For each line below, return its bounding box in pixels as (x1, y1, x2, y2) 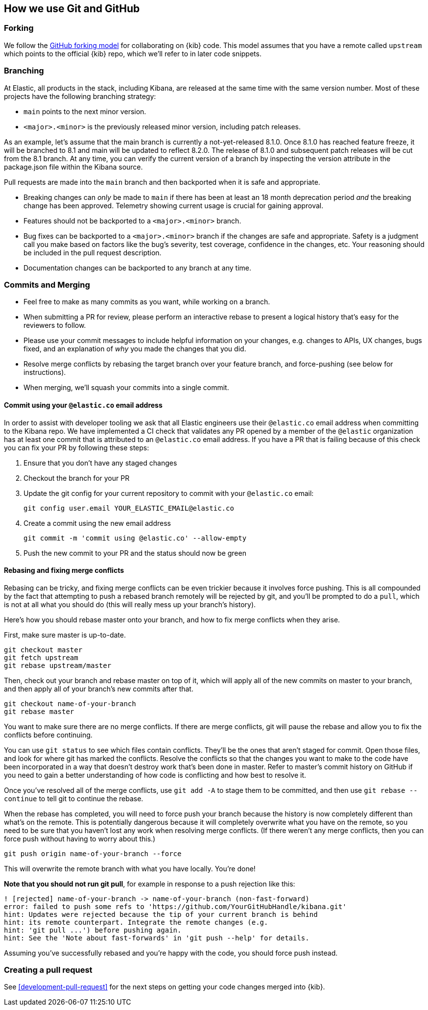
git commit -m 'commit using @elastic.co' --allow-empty (24, 534, 247, 542)
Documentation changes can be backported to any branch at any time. (24, 263, 251, 272)
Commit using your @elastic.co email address (4, 400, 163, 409)
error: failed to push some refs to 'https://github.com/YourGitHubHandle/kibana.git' (4, 902, 347, 911)
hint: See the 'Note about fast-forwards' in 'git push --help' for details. (4, 934, 309, 942)
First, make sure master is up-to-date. (4, 630, 126, 639)
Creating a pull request (4, 965, 93, 975)
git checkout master (4, 645, 83, 654)
